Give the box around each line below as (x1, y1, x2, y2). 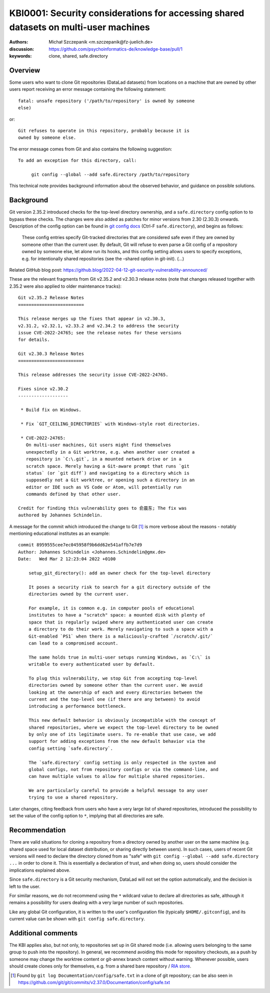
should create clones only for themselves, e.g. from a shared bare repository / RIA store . (9, 963, 191, 969)
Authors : (9, 39, 28, 45)
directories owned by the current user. (28, 591, 129, 597)
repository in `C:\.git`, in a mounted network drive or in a (25, 456, 182, 462)
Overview (9, 66, 40, 75)
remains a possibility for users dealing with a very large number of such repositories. (9, 900, 184, 906)
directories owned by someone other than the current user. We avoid (28, 682, 203, 688)
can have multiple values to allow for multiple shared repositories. (28, 773, 205, 779)
